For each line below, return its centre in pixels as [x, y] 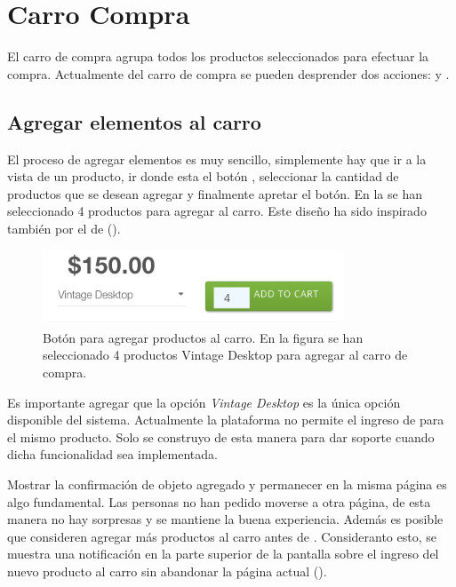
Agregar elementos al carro [134, 121]
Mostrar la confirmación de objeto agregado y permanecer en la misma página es [227, 484]
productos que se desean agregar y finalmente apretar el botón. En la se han [215, 193]
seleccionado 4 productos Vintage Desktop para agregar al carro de [225, 355]
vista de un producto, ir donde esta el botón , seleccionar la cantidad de [203, 176]
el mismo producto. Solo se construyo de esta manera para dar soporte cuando [221, 436]
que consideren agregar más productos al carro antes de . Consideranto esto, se [222, 536]
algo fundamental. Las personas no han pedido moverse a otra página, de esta [219, 501]
